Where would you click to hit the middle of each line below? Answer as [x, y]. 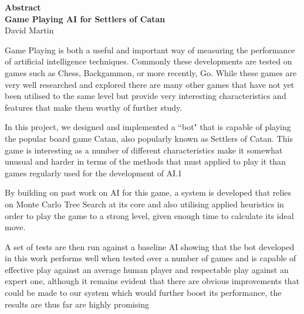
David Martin [29, 30]
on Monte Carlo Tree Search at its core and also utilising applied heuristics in [144, 204]
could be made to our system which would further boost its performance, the [143, 293]
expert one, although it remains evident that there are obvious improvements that [152, 281]
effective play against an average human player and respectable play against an [147, 269]
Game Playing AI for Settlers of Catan [85, 18]
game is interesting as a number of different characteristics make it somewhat [144, 150]
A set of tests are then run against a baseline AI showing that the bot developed [150, 246]
